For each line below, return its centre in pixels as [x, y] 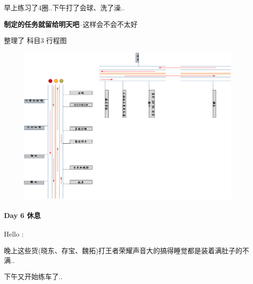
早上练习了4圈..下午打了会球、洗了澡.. [64, 7]
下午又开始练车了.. [33, 276]
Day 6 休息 [22, 215]
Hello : [14, 234]
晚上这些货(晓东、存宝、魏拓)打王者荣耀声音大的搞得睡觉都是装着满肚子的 [123, 250]
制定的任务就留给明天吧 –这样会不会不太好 [71, 24]
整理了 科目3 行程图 [35, 40]
